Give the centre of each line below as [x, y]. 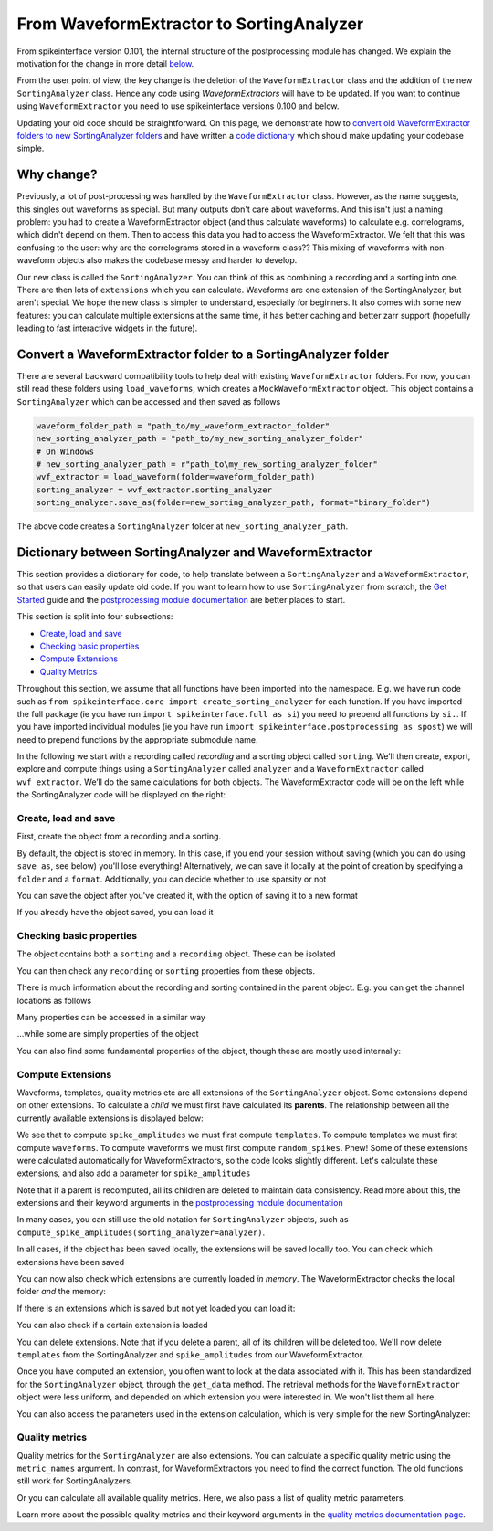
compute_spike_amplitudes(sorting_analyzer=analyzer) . [141, 1232]
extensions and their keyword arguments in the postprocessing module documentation [180, 1203]
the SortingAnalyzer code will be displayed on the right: [121, 795]
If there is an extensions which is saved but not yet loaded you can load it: [156, 1308]
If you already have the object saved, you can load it [115, 913]
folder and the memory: [62, 1292]
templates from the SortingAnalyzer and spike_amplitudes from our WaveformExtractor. [191, 1355]
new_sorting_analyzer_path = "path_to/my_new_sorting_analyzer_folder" [200, 439]
